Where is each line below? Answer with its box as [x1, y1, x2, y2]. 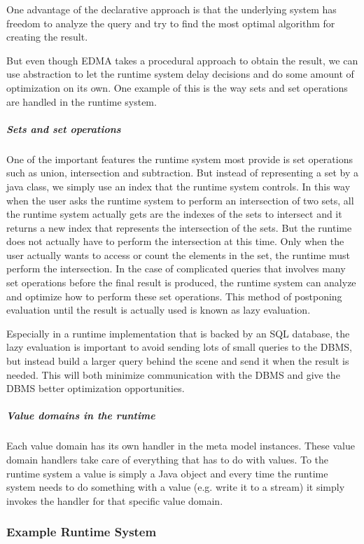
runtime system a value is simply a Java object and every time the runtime [6, 466, 328, 480]
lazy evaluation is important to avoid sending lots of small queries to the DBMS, [6, 340, 352, 354]
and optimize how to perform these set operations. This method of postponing [6, 288, 342, 303]
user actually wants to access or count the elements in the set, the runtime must [6, 247, 350, 262]
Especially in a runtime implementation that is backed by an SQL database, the [6, 326, 350, 340]
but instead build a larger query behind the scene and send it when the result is [6, 354, 349, 368]
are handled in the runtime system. [6, 94, 157, 109]
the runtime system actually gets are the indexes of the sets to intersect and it [6, 207, 342, 221]
